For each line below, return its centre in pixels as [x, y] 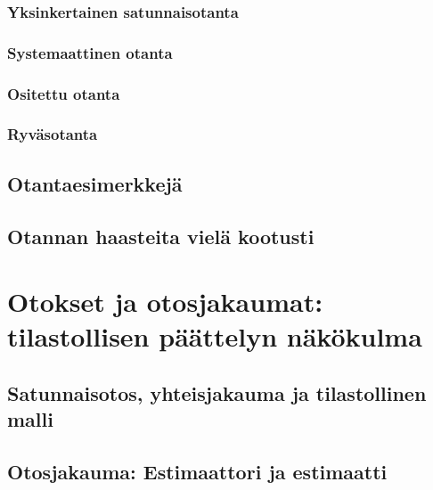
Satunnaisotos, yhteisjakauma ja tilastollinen [217, 392]
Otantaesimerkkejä [95, 183]
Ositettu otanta [64, 93]
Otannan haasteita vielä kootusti [161, 236]
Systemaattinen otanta [90, 52]
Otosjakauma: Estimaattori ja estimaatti [197, 472]
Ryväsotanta [53, 134]
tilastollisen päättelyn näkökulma [215, 336]
